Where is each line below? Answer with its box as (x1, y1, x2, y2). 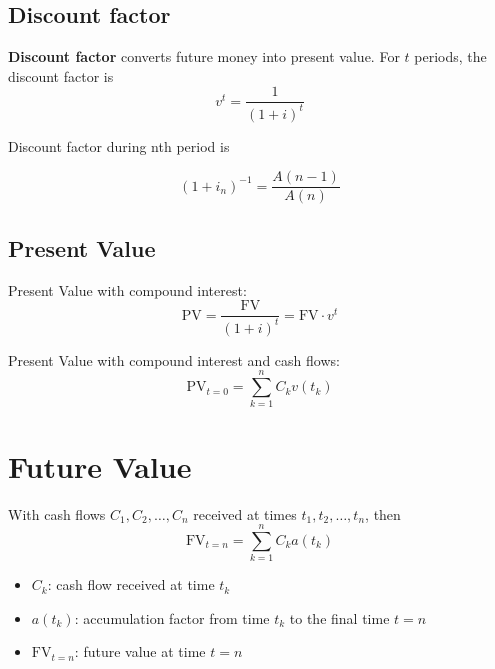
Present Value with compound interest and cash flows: (8, 349, 340, 370)
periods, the (414, 46, 487, 67)
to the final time (289, 607, 390, 628)
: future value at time (74, 641, 206, 662)
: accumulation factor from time (74, 607, 270, 628)
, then (365, 503, 401, 524)
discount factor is (8, 65, 114, 86)
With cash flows (8, 503, 106, 524)
